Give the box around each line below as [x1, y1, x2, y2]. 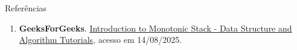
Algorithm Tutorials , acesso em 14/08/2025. [19, 33, 182, 46]
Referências [5, 2, 47, 14]
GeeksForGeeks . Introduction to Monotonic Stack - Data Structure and [19, 21, 292, 34]
